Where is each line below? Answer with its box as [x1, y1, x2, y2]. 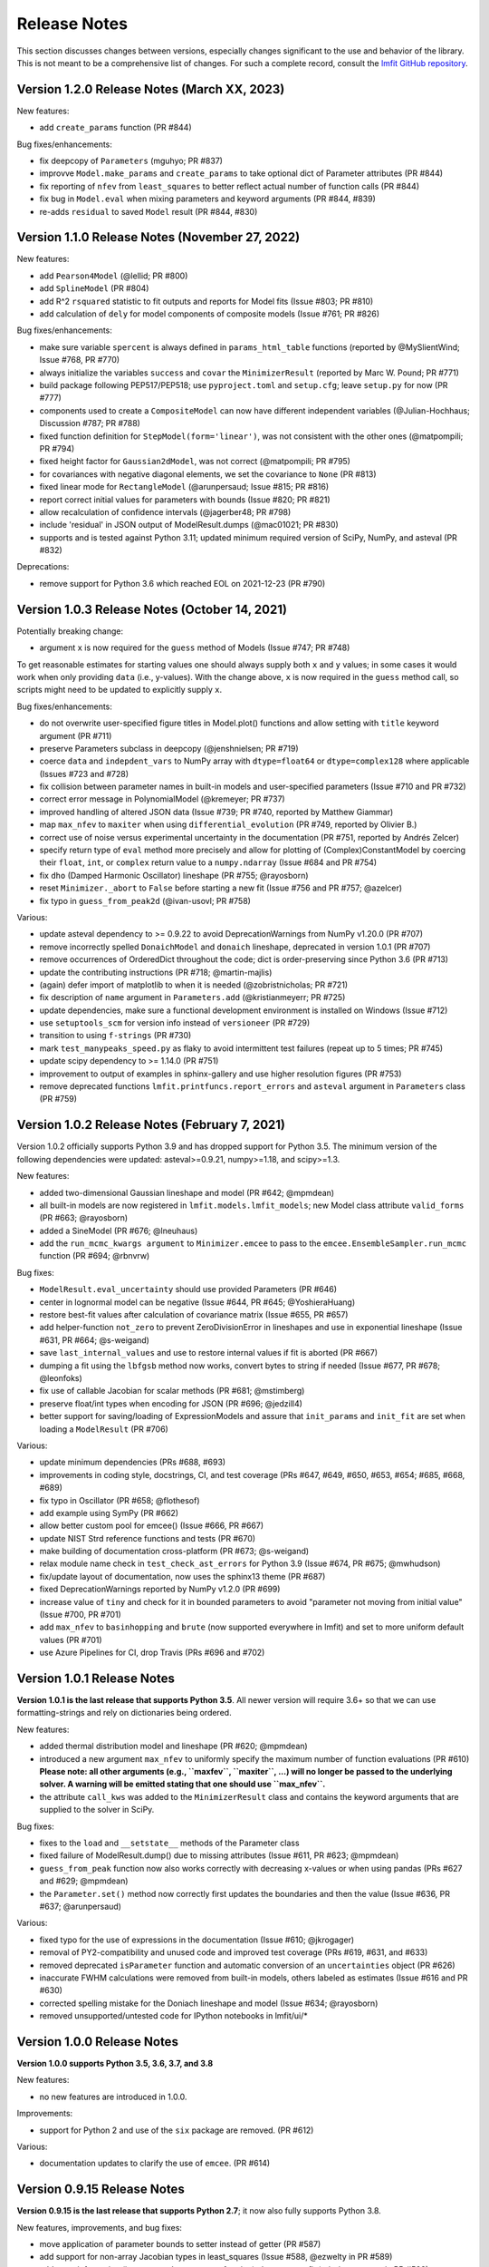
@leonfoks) [39, 1372, 83, 1383]
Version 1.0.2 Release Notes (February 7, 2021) [16, 1117, 285, 1133]
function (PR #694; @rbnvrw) [39, 1250, 150, 1261]
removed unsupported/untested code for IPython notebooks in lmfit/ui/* [39, 2010, 308, 2021]
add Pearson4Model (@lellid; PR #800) [39, 270, 188, 281]
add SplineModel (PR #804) [39, 283, 149, 294]
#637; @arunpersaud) [39, 1901, 122, 1912]
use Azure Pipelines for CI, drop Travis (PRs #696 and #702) [39, 1647, 265, 1659]
